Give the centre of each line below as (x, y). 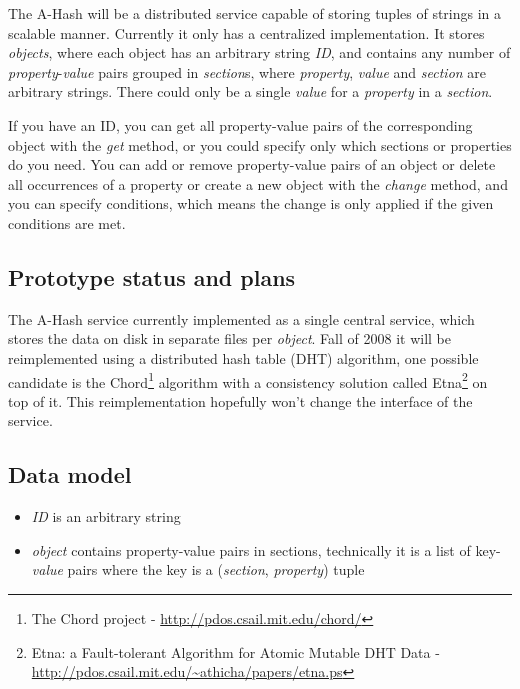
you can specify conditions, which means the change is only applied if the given (251, 203)
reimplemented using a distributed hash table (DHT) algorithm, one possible (243, 357)
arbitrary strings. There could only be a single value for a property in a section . (250, 91)
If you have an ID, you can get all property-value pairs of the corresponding (240, 124)
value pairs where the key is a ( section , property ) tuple (198, 569)
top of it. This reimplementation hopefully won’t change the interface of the (240, 400)
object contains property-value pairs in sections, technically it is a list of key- (266, 549)
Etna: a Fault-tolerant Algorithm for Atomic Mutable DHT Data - (235, 651)
